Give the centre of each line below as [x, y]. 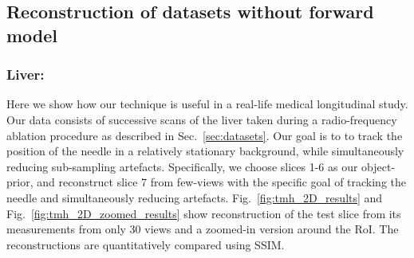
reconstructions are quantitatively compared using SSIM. [146, 244]
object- [379, 166]
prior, [20, 182]
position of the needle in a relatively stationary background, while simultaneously [205, 151]
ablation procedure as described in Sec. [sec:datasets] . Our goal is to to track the [205, 135]
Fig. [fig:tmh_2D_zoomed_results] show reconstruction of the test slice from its [204, 213]
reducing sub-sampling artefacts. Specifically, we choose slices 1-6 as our [182, 166]
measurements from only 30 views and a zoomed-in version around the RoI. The [203, 229]
